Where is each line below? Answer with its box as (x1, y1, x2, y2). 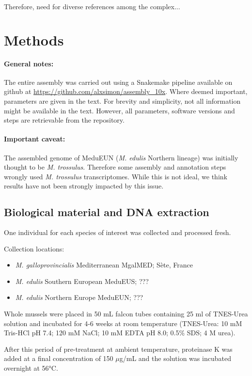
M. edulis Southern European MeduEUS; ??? (15, 276, 149, 286)
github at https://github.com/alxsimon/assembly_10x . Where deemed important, (4, 86, 248, 96)
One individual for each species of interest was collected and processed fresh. (4, 227, 231, 237)
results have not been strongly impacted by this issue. (4, 181, 164, 191)
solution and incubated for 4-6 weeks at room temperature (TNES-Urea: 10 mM (4, 318, 242, 328)
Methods (4, 30, 64, 49)
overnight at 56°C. (4, 363, 58, 373)
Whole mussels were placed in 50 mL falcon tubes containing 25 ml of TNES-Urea (4, 309, 248, 319)
